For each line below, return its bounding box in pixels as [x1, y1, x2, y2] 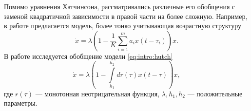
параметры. [4, 98, 38, 108]
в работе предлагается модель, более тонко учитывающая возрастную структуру [4, 20, 242, 31]
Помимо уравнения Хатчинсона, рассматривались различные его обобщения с [4, 1, 235, 11]
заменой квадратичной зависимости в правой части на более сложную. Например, [4, 11, 248, 21]
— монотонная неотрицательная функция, [35, 88, 160, 98]
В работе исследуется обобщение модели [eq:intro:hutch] [4, 51, 173, 61]
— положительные [187, 88, 243, 98]
